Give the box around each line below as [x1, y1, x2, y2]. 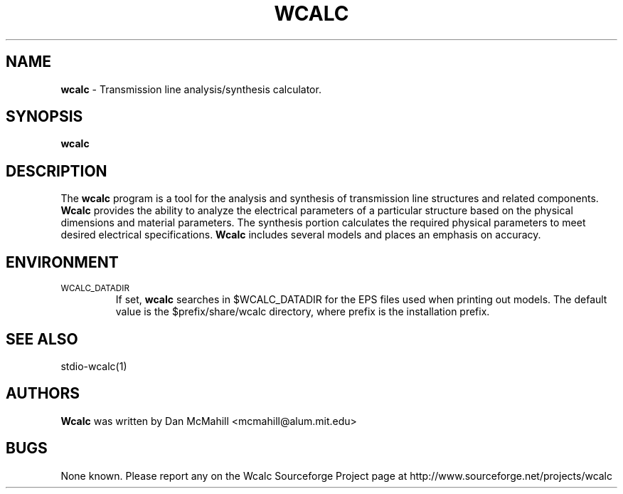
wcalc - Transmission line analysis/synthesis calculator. [60, 83, 321, 95]
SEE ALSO [6, 330, 78, 348]
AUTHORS [6, 384, 80, 403]
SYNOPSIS [6, 107, 83, 126]
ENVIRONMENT [6, 253, 119, 271]
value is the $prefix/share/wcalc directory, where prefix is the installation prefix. [115, 305, 490, 318]
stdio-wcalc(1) [60, 359, 127, 372]
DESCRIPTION [6, 162, 107, 180]
